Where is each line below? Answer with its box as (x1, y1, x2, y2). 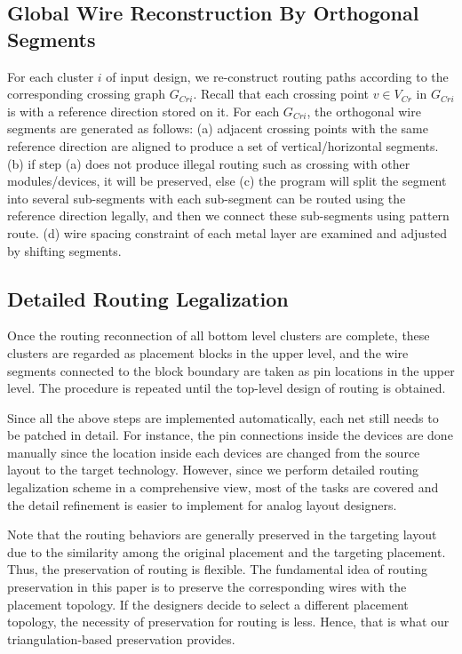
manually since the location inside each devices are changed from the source (7, 443, 420, 461)
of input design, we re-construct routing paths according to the (106, 67, 449, 85)
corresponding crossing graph (7, 84, 166, 103)
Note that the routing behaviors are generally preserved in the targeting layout (7, 525, 437, 544)
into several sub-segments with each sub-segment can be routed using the (7, 188, 406, 207)
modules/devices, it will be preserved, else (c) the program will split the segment (7, 171, 447, 190)
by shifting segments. (7, 241, 122, 259)
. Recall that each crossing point (193, 84, 369, 103)
